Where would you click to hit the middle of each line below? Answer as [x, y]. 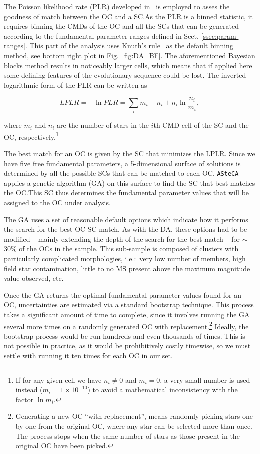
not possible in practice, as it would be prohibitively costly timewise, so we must [127, 346]
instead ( [29, 390]
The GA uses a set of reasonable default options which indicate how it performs [126, 219]
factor [25, 399]
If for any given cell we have [59, 380]
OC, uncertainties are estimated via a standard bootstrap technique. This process [129, 305]
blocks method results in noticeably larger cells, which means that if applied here [128, 65]
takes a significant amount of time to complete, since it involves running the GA [127, 314]
